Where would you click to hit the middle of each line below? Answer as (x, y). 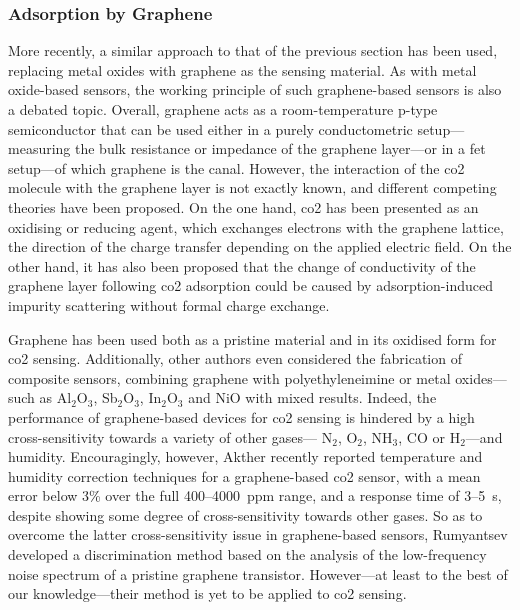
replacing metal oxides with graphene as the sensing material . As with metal (242, 69)
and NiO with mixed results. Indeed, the (312, 397)
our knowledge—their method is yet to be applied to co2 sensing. (207, 593)
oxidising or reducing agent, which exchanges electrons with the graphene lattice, (256, 226)
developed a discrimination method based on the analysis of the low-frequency (247, 554)
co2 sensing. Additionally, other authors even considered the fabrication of (235, 358)
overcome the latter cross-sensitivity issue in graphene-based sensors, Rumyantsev (258, 534)
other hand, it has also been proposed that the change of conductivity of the (242, 265)
